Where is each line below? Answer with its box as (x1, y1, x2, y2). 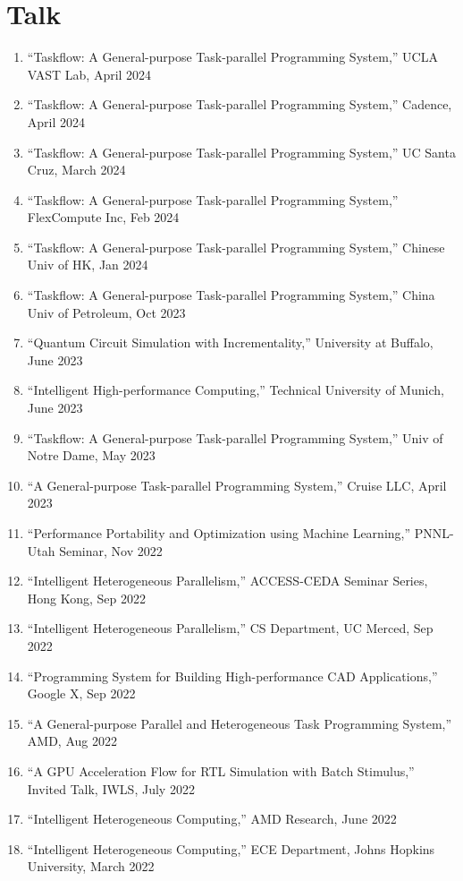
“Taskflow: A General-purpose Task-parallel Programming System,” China (27, 286, 435, 304)
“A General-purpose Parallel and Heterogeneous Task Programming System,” (27, 714, 452, 732)
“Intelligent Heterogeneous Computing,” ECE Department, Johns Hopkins (27, 839, 435, 858)
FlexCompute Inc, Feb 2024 (27, 208, 180, 227)
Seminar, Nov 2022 (59, 541, 163, 560)
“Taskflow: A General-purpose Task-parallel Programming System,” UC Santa (27, 142, 456, 161)
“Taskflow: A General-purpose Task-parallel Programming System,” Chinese (27, 237, 445, 256)
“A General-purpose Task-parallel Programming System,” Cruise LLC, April (27, 475, 447, 494)
